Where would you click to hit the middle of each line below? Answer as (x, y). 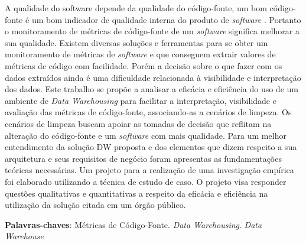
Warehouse (24, 236)
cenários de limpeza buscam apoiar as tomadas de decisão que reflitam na (138, 123)
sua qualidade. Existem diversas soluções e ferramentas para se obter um (136, 42)
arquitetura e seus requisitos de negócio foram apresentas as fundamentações (143, 158)
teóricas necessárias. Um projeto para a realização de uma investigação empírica (149, 170)
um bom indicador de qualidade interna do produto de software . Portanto (166, 19)
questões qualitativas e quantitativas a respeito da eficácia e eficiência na (136, 193)
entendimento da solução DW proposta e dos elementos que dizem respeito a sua (151, 147)
